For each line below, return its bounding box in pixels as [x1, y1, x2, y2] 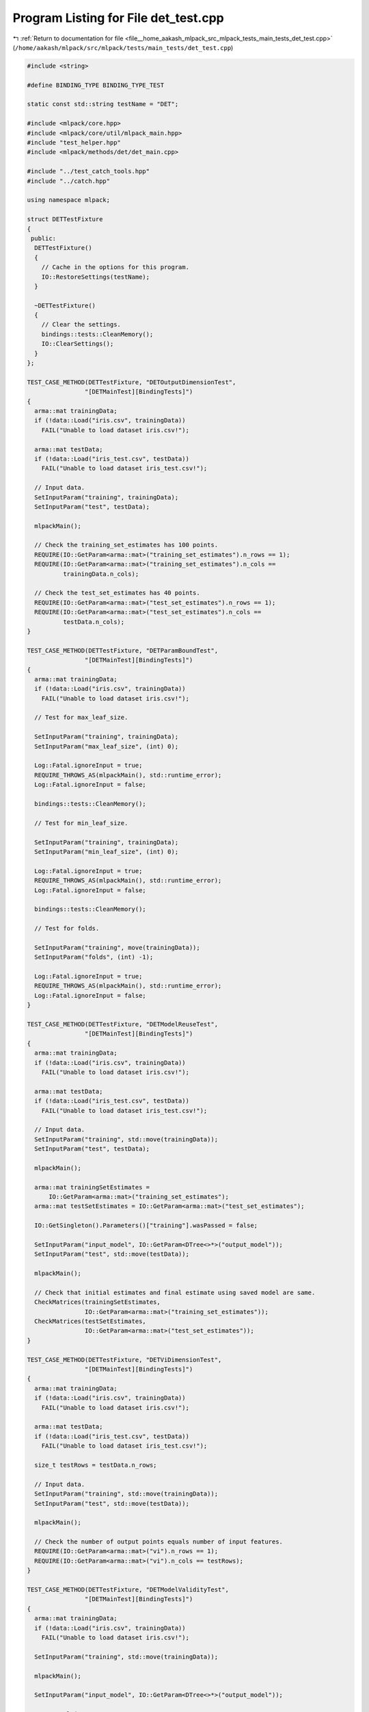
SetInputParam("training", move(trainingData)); [34, 944, 201, 951]
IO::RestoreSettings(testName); [41, 273, 150, 281]
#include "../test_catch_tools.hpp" [27, 168, 150, 175]
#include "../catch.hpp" [27, 177, 111, 185]
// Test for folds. [34, 924, 100, 933]
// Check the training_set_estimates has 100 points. [34, 541, 219, 549]
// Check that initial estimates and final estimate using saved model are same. [34, 1288, 316, 1296]
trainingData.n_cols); [62, 570, 139, 578]
